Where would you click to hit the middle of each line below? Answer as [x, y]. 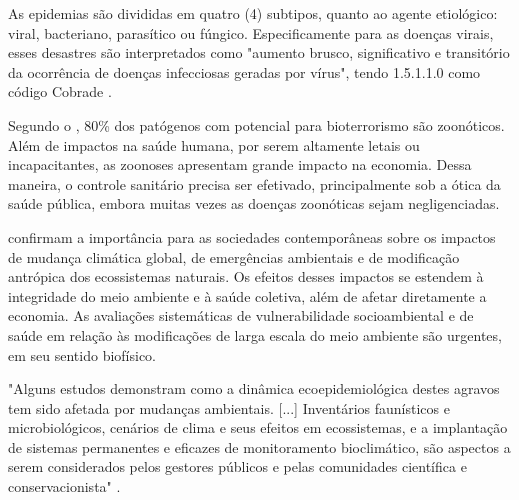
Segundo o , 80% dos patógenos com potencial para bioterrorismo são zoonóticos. [256, 124]
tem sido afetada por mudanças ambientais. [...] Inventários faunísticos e [229, 407]
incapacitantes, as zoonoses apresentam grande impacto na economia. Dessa [240, 164]
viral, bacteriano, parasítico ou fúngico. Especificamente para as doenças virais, [251, 32]
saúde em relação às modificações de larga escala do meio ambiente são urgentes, [255, 334]
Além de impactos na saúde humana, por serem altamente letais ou [214, 144]
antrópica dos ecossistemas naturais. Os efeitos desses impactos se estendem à [246, 276]
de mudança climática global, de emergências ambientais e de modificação [234, 256]
